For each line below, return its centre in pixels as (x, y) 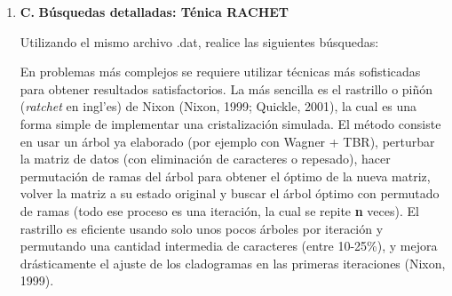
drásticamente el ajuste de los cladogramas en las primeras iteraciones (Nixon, (233, 263)
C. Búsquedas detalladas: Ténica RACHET (155, 12)
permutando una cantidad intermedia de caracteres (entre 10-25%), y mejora (229, 246)
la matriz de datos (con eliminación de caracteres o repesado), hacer (205, 159)
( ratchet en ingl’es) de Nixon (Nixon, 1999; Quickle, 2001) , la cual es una (218, 106)
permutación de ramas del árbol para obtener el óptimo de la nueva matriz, (225, 176)
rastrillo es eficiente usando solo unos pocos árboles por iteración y (202, 228)
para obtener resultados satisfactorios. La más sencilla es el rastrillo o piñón (226, 88)
